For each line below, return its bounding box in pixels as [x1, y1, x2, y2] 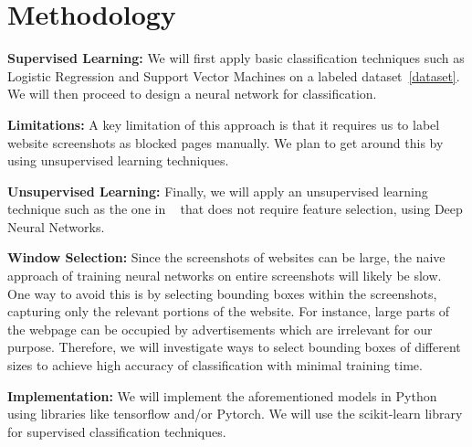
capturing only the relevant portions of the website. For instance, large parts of [7, 302, 450, 321]
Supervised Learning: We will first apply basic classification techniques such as [7, 48, 465, 68]
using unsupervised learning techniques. [7, 151, 229, 170]
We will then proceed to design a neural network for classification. [7, 84, 377, 103]
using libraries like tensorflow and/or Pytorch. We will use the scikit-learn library [7, 404, 463, 423]
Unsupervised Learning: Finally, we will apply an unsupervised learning [7, 181, 428, 200]
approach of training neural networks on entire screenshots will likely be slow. [7, 266, 442, 285]
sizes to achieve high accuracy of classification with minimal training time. [7, 356, 423, 375]
